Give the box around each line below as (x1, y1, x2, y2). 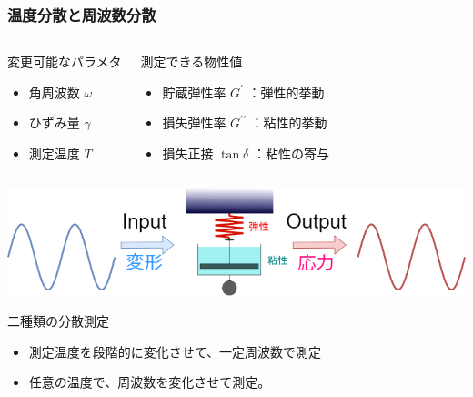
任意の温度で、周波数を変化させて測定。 (28, 372, 271, 392)
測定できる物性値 (140, 52, 243, 71)
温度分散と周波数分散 (7, 3, 156, 25)
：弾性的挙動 (247, 82, 325, 101)
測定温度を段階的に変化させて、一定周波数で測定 (28, 341, 322, 361)
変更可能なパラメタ (7, 52, 122, 71)
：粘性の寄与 (252, 144, 329, 162)
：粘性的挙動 (250, 113, 327, 132)
